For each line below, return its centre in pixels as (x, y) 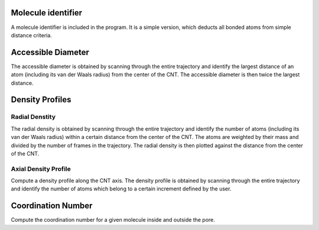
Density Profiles (41, 100)
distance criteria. (32, 35)
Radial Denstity (33, 117)
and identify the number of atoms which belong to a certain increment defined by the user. (121, 189)
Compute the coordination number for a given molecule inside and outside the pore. (113, 220)
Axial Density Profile (41, 169)
